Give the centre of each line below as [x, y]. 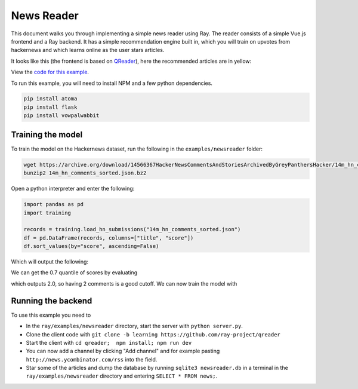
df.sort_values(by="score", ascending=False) [91, 246]
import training [47, 213]
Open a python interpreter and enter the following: [73, 189]
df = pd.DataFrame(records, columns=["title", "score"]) [109, 238]
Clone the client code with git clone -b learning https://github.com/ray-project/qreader [153, 334]
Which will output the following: [50, 262]
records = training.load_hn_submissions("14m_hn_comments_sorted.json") [132, 229]
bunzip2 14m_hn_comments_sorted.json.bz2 [85, 173]
